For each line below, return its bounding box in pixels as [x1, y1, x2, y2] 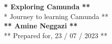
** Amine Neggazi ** [4, 21, 78, 31]
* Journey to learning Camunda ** [4, 11, 109, 21]
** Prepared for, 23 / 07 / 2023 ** [4, 30, 108, 40]
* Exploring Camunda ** [4, 1, 90, 11]
